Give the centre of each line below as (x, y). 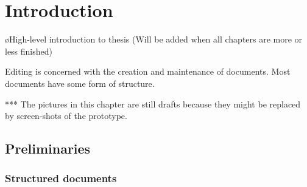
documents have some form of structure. (80, 83)
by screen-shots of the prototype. (66, 116)
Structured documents (61, 178)
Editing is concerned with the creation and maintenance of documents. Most (148, 71)
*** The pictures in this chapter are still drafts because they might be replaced (153, 104)
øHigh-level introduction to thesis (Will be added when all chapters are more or (154, 39)
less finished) (29, 51)
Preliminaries (48, 148)
